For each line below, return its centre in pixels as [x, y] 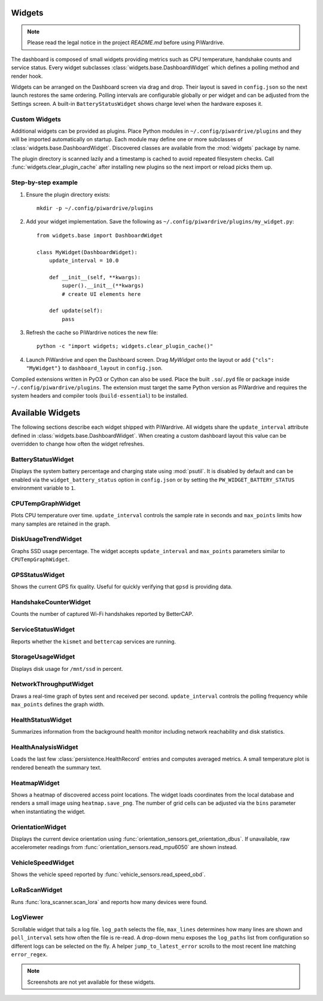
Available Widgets [46, 413]
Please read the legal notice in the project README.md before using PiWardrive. [126, 42]
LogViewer [27, 917]
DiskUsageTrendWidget [46, 539]
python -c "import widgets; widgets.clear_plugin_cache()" [125, 346]
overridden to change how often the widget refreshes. [78, 444]
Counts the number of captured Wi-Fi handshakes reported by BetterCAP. [102, 614]
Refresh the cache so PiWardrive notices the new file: [92, 332]
